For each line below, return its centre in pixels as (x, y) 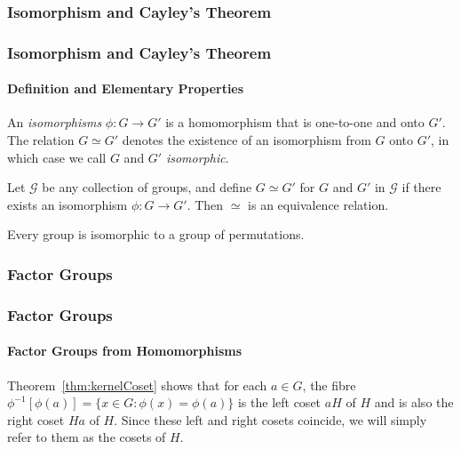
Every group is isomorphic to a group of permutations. (156, 234)
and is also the (414, 402)
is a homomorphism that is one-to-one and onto (295, 122)
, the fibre (329, 385)
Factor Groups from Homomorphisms (125, 351)
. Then (205, 204)
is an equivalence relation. (318, 204)
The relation (41, 140)
